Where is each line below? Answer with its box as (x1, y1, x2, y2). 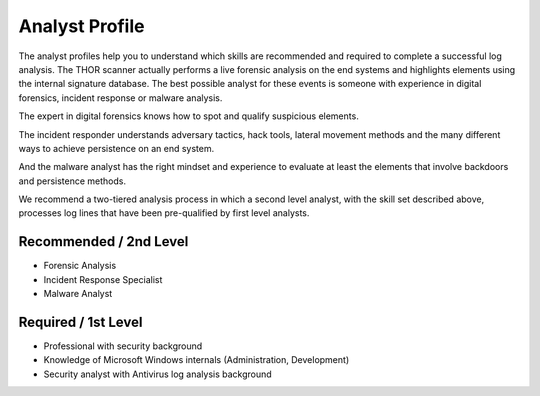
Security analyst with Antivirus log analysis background (43, 368, 272, 380)
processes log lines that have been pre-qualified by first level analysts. (18, 207, 310, 219)
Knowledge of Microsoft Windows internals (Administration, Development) (43, 354, 350, 366)
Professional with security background (43, 340, 203, 352)
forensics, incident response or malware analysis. (18, 91, 223, 104)
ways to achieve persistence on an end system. (18, 142, 215, 154)
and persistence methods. (18, 175, 127, 187)
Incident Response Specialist (43, 273, 163, 285)
